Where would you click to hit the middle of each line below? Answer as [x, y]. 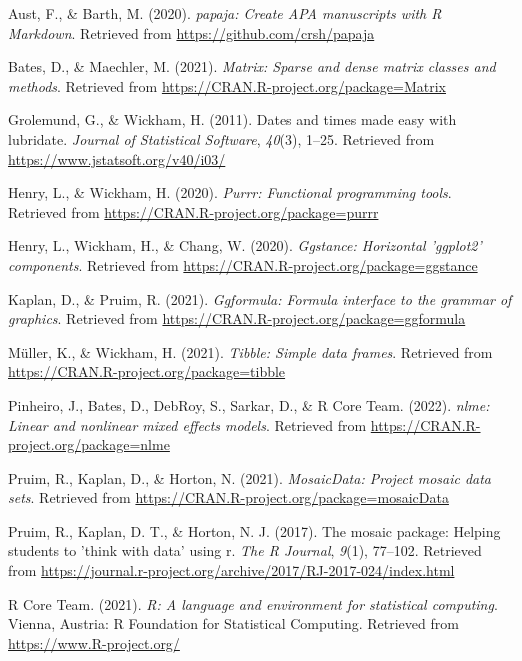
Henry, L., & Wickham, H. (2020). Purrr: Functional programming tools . [230, 192]
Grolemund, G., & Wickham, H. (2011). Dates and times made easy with [232, 119]
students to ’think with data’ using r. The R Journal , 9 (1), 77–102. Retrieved [245, 550]
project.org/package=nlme [89, 444]
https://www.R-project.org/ [94, 642]
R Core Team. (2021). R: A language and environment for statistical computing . [253, 603]
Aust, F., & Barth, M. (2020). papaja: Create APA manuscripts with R [225, 13]
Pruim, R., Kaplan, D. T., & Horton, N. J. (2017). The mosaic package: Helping [254, 530]
